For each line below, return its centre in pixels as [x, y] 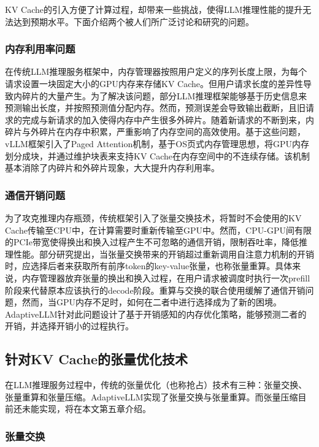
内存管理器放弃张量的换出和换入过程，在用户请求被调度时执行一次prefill [166, 277]
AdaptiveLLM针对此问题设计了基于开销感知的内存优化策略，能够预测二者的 [156, 314]
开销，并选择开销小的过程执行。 [69, 326]
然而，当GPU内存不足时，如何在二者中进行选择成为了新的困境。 [152, 302]
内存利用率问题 [40, 49]
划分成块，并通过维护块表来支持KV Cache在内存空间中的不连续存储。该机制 [157, 155]
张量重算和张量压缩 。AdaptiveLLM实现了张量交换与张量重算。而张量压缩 [152, 396]
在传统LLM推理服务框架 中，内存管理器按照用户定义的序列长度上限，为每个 [156, 71]
